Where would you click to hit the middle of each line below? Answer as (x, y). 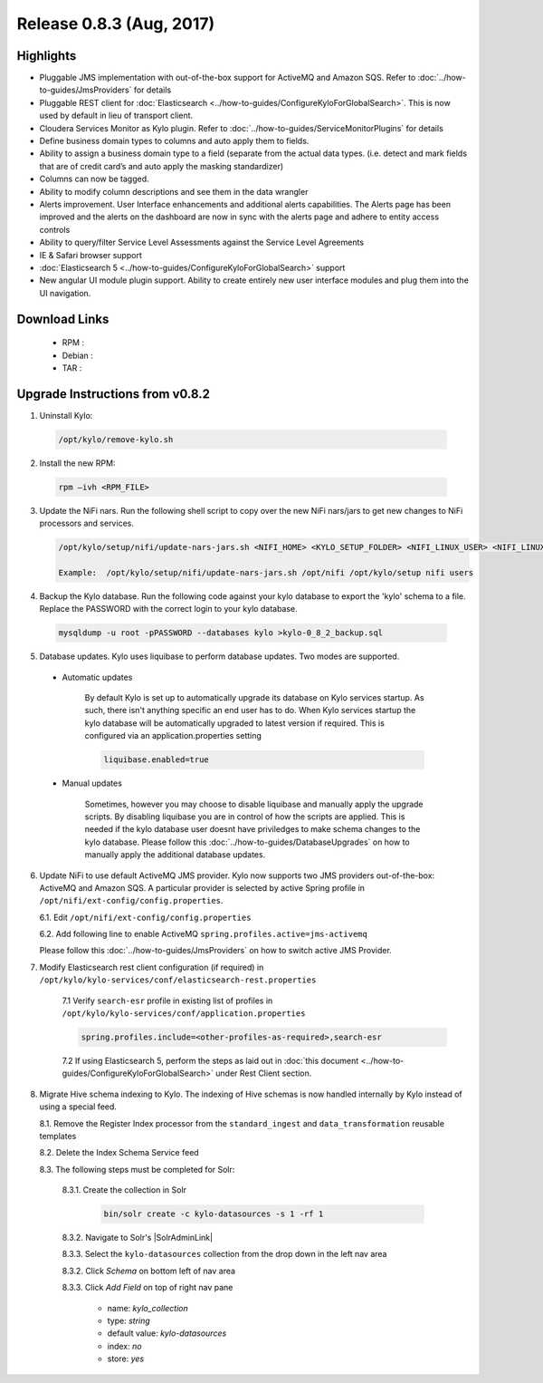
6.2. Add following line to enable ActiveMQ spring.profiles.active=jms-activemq (204, 934)
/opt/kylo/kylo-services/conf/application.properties (184, 1014)
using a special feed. (78, 1107)
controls (55, 229)
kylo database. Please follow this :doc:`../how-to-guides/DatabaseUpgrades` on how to (248, 842)
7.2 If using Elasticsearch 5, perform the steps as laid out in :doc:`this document (210, 1060)
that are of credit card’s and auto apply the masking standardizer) (162, 166)
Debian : (78, 355)
